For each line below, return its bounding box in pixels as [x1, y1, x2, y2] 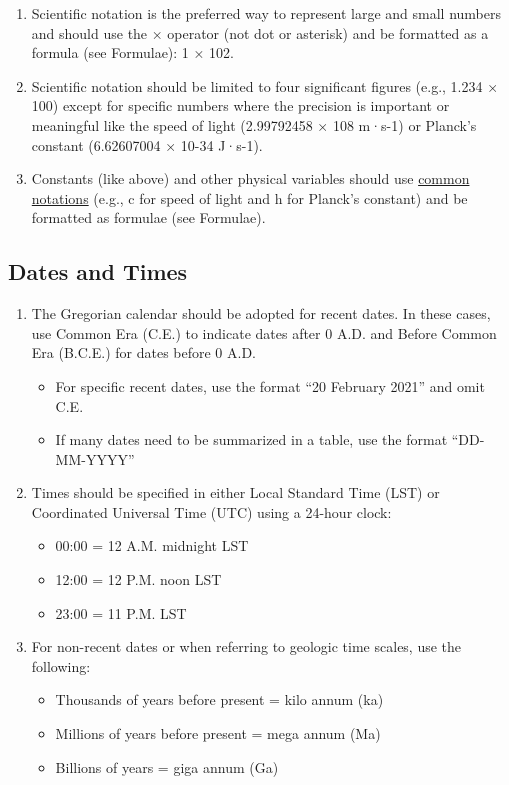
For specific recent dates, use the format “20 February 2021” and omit [55, 375, 485, 396]
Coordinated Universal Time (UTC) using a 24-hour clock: [31, 501, 392, 522]
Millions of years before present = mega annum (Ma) [55, 723, 381, 744]
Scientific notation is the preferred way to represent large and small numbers [31, 3, 501, 23]
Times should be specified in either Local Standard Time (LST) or [31, 482, 440, 503]
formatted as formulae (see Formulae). [31, 207, 266, 228]
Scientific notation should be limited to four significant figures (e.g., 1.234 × [31, 75, 499, 96]
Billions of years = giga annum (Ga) [55, 756, 279, 777]
